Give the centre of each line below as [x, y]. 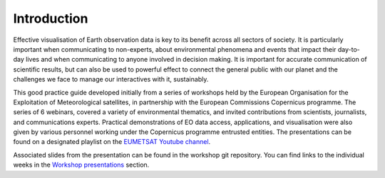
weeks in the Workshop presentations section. [81, 165]
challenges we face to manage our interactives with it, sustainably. [111, 79]
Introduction [51, 18]
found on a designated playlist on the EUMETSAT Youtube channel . [112, 142]
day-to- [349, 49]
